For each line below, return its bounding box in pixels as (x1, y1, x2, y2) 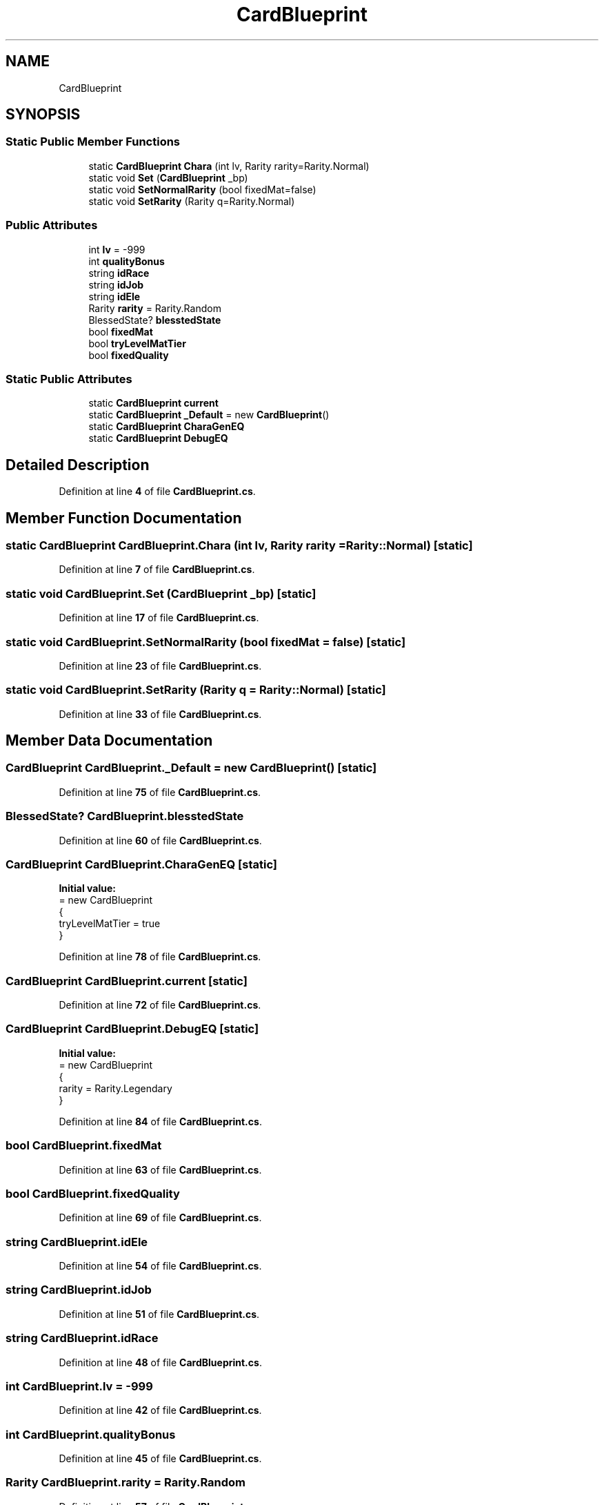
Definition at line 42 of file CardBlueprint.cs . (59, 1404, 262, 1417)
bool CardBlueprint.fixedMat (6, 1138, 162, 1153)
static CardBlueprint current (88, 397, 219, 409)
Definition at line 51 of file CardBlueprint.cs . (59, 1308, 260, 1320)
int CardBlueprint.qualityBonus (6, 1427, 176, 1441)
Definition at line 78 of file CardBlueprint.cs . (59, 951, 261, 963)
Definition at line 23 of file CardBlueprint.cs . (59, 659, 262, 672)
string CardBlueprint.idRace (6, 1331, 159, 1346)
